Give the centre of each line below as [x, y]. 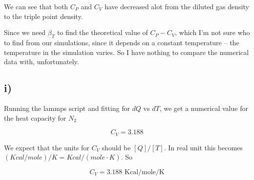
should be [116, 147]
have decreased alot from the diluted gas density [177, 6]
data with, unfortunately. [42, 62]
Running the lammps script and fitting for [67, 108]
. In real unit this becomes [203, 147]
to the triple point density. [43, 16]
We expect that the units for [47, 147]
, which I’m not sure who [212, 32]
